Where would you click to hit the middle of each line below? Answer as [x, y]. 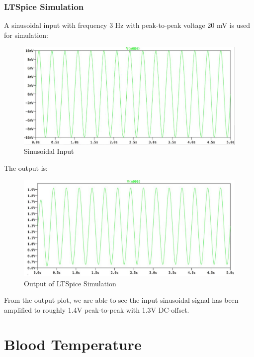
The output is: [26, 168]
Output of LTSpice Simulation [70, 283]
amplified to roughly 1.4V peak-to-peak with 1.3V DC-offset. [97, 309]
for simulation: [26, 35]
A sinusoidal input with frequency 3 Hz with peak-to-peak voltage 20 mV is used [127, 25]
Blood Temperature [73, 344]
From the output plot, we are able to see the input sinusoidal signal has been [121, 300]
